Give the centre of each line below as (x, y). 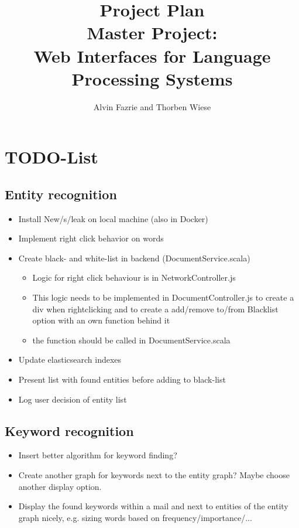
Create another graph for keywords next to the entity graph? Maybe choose (154, 475)
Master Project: (152, 33)
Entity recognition (61, 194)
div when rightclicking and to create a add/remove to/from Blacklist (155, 309)
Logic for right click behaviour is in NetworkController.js (134, 277)
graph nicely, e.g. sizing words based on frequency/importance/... (135, 517)
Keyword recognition (69, 430)
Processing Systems (152, 78)
